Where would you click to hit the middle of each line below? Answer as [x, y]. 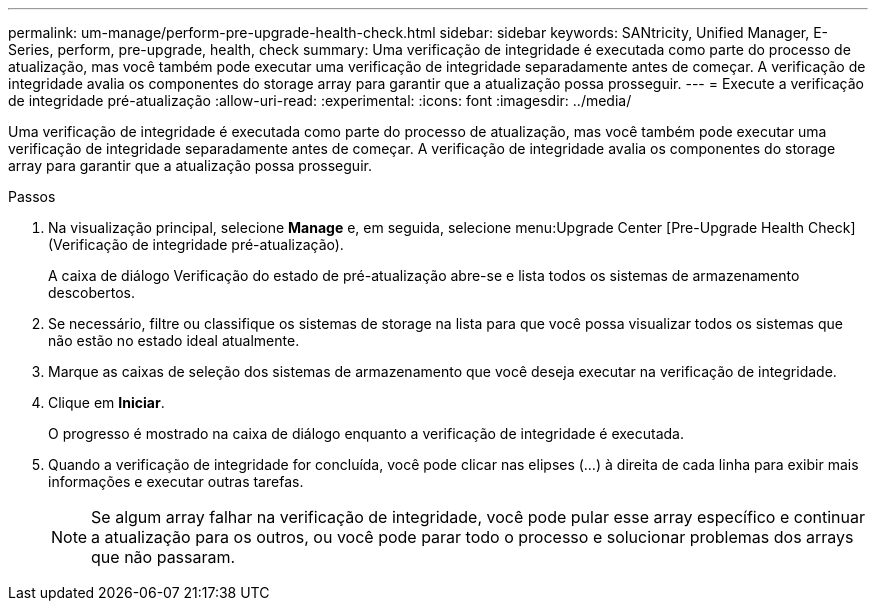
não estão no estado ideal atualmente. [174, 340]
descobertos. [92, 292]
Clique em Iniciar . [106, 402]
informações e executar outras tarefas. [176, 481]
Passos [32, 196]
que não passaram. [163, 557]
